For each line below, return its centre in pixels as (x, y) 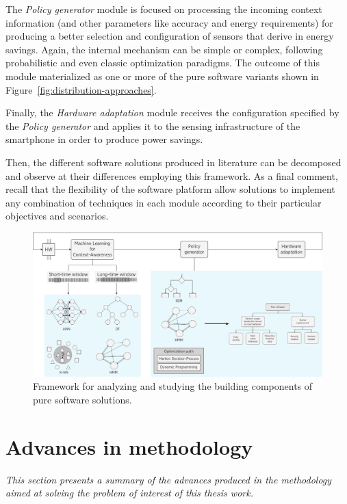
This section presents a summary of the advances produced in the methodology (169, 479)
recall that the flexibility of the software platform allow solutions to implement (170, 189)
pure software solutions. (82, 399)
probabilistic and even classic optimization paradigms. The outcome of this (163, 63)
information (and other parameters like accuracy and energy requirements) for (169, 22)
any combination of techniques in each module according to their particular (164, 202)
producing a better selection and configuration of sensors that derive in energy (170, 36)
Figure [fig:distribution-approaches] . (81, 89)
